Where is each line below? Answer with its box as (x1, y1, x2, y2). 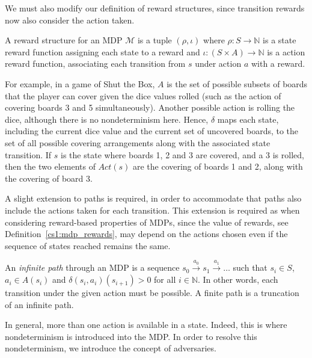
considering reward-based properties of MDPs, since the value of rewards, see (5, 215, 289, 228)
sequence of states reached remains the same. (5, 239, 171, 252)
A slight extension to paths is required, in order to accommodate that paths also (5, 192, 302, 205)
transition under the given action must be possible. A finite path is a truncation (5, 286, 299, 299)
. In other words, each (197, 273, 278, 286)
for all (154, 273, 176, 286)
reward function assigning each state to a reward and (5, 45, 200, 58)
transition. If (5, 148, 52, 161)
